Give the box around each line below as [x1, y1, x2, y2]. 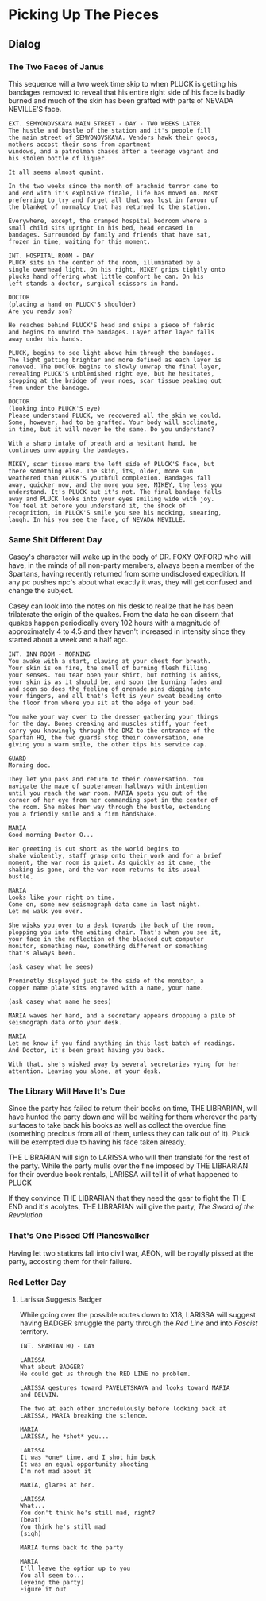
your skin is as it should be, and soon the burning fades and [8, 678, 222, 686]
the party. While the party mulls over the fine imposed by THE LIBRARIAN [8, 1161, 249, 1171]
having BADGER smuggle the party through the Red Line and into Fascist [19, 1318, 258, 1328]
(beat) [19, 1516, 42, 1524]
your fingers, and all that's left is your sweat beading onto [8, 692, 222, 700]
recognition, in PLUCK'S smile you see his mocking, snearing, [8, 508, 222, 517]
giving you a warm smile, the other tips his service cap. [8, 741, 208, 749]
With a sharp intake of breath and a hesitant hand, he [8, 439, 197, 447]
